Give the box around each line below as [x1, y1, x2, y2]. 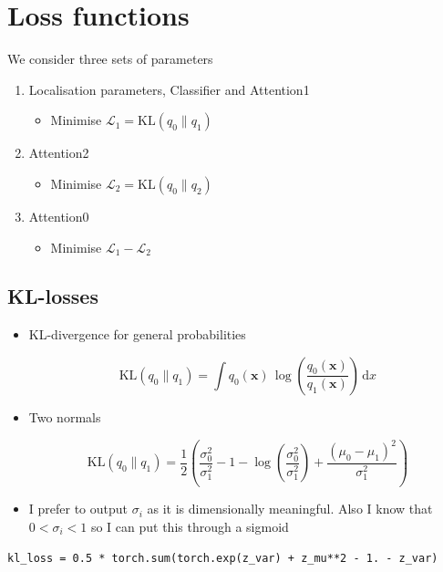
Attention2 [28, 143, 89, 162]
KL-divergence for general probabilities [28, 325, 246, 344]
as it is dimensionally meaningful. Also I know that [147, 499, 433, 518]
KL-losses [7, 282, 98, 310]
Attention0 [28, 206, 89, 225]
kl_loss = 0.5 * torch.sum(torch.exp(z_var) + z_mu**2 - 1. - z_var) [7, 551, 438, 565]
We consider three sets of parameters [7, 49, 213, 68]
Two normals [28, 407, 101, 426]
